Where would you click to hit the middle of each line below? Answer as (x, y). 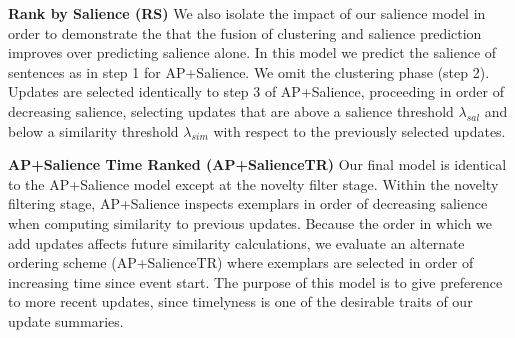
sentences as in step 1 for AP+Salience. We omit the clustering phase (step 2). (249, 71)
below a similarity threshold (93, 130)
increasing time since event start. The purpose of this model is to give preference (255, 281)
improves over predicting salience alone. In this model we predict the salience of (252, 52)
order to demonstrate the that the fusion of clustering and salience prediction (245, 32)
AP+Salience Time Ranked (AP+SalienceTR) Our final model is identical (257, 164)
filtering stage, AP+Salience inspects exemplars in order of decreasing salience (248, 203)
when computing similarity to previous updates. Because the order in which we (250, 222)
